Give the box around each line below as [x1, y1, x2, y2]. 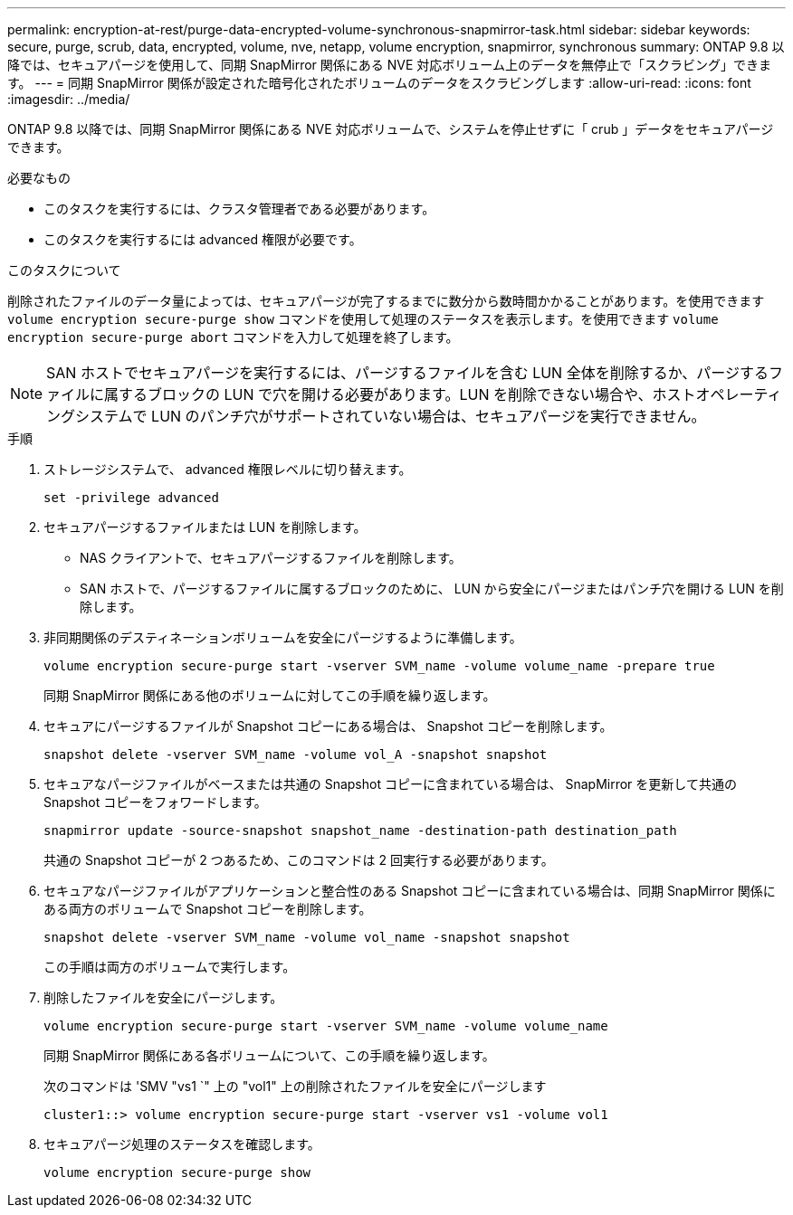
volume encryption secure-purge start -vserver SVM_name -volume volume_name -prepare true [43, 659, 715, 673]
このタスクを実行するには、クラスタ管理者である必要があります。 [43, 201, 435, 216]
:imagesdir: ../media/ [7, 91, 130, 107]
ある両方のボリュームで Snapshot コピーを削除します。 [43, 901, 372, 916]
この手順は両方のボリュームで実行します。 [43, 959, 296, 974]
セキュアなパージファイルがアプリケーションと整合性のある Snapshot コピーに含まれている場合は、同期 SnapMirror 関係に [43, 883, 776, 898]
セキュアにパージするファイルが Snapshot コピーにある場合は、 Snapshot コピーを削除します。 [43, 718, 613, 734]
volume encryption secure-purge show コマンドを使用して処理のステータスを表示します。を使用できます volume [7, 311, 719, 327]
